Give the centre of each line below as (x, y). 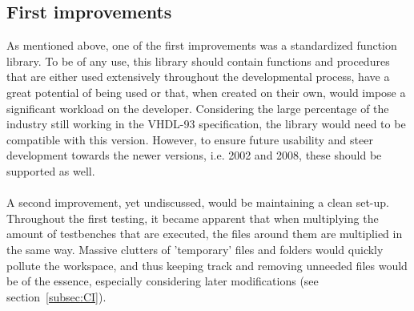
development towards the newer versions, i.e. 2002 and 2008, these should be (194, 155)
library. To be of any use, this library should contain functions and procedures (198, 61)
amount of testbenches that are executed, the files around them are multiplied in (205, 234)
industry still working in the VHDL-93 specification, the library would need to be (206, 124)
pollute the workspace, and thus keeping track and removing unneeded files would (207, 265)
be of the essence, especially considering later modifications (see (163, 281)
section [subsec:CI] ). (56, 296)
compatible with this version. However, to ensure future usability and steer (190, 139)
